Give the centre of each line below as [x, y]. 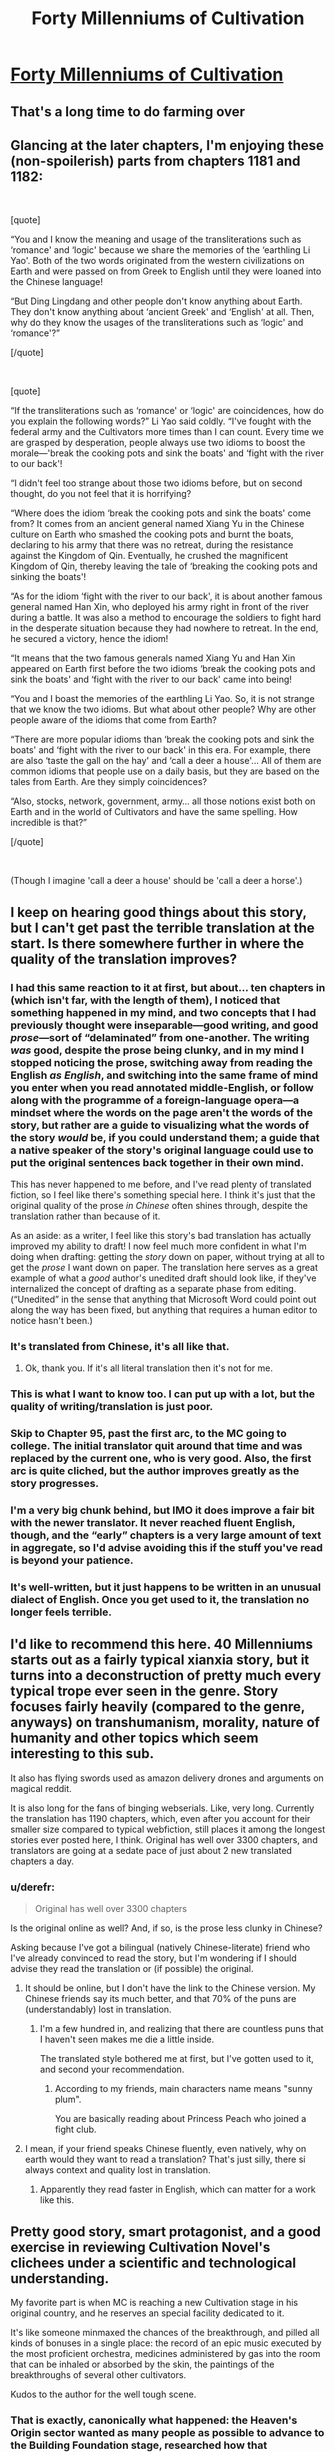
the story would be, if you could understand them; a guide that [165, 1137]
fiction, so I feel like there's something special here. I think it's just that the [163, 1195]
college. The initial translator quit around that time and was [156, 1446]
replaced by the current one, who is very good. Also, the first [161, 1459]
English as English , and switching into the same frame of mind [164, 1075]
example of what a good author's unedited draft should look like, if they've [163, 1278]
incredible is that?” [49, 823]
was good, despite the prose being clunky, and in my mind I [157, 1050]
